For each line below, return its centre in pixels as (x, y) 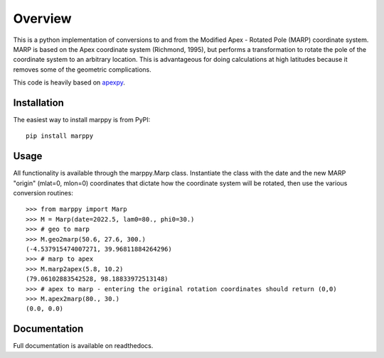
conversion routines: (43, 193)
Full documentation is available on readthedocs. (83, 346)
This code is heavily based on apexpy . (69, 82)
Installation (38, 103)
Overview (42, 18)
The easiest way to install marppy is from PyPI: (82, 120)
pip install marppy (60, 136)
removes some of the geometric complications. (82, 69)
